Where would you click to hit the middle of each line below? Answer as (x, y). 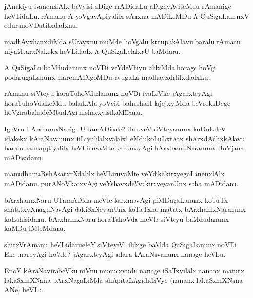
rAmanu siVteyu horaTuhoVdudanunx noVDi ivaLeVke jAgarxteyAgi (108, 93)
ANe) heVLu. (24, 289)
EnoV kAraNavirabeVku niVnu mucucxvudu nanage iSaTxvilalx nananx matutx (124, 270)
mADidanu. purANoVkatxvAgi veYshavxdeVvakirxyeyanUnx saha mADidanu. (122, 183)
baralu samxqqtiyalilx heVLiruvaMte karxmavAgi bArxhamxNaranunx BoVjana (124, 148)
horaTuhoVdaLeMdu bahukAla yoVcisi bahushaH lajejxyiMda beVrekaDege (117, 102)
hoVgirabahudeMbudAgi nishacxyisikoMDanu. (74, 112)
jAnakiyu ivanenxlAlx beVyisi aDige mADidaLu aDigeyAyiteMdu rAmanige (118, 6)
